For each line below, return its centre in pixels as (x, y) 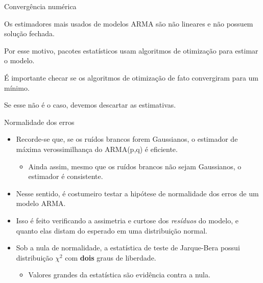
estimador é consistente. (66, 176)
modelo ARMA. (41, 203)
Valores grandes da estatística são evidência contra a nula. (119, 275)
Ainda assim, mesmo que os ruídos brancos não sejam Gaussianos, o (135, 166)
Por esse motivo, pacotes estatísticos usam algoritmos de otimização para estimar (131, 50)
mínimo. (17, 87)
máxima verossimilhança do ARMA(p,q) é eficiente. (97, 149)
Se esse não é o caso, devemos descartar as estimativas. (90, 105)
